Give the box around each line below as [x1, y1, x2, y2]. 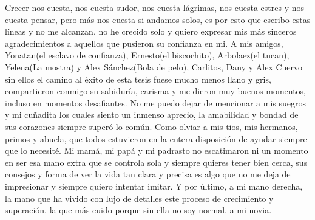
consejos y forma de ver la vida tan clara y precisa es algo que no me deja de [5, 168, 291, 180]
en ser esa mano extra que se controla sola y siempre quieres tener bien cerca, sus [5, 156, 308, 168]
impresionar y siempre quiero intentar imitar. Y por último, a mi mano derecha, [5, 179, 303, 192]
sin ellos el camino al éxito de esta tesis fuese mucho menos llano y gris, [5, 72, 271, 85]
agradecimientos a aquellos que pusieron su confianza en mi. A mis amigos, [5, 36, 283, 49]
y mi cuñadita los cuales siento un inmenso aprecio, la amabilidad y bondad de [5, 108, 299, 121]
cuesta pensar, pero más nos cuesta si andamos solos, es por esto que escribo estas [5, 13, 311, 26]
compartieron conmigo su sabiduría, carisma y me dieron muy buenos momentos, [5, 84, 307, 97]
